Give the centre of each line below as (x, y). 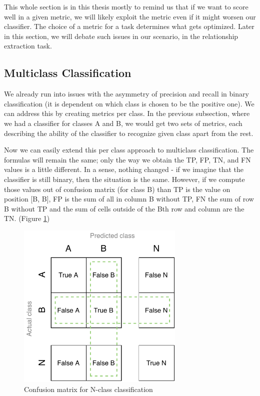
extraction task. (28, 46)
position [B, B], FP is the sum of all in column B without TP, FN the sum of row (129, 199)
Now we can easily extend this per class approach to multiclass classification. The (129, 150)
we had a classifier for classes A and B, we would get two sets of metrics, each (123, 123)
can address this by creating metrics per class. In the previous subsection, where (127, 113)
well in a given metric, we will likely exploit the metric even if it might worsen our (130, 16)
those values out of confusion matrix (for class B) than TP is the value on (117, 189)
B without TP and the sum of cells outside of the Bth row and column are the (124, 208)
